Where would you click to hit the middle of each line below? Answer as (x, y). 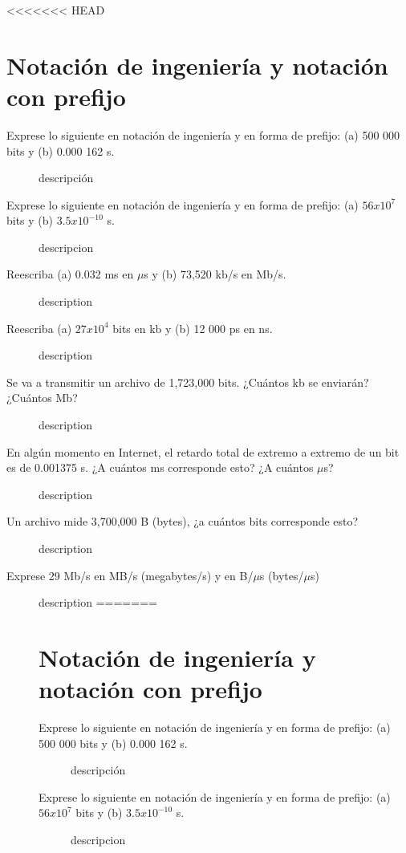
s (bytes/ (282, 575)
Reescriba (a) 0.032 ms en (70, 274)
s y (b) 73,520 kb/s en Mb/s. (215, 274)
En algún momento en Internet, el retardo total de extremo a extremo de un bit (203, 451)
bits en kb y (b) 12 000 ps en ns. (193, 328)
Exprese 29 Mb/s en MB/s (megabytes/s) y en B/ (130, 575)
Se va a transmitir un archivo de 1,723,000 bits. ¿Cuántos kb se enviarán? (188, 382)
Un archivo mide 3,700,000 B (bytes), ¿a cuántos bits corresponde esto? (183, 521)
